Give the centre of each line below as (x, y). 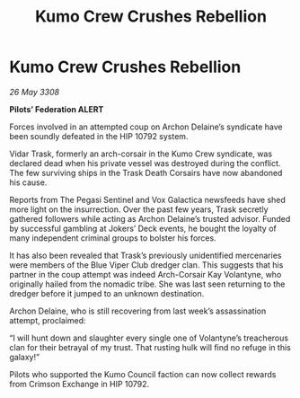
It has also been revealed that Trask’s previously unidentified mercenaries (146, 255)
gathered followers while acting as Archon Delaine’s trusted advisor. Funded (150, 218)
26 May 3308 (35, 92)
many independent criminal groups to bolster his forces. (113, 238)
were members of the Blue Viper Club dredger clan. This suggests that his (146, 265)
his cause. (28, 182)
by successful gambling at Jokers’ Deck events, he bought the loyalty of (143, 228)
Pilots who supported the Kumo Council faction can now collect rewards (143, 374)
